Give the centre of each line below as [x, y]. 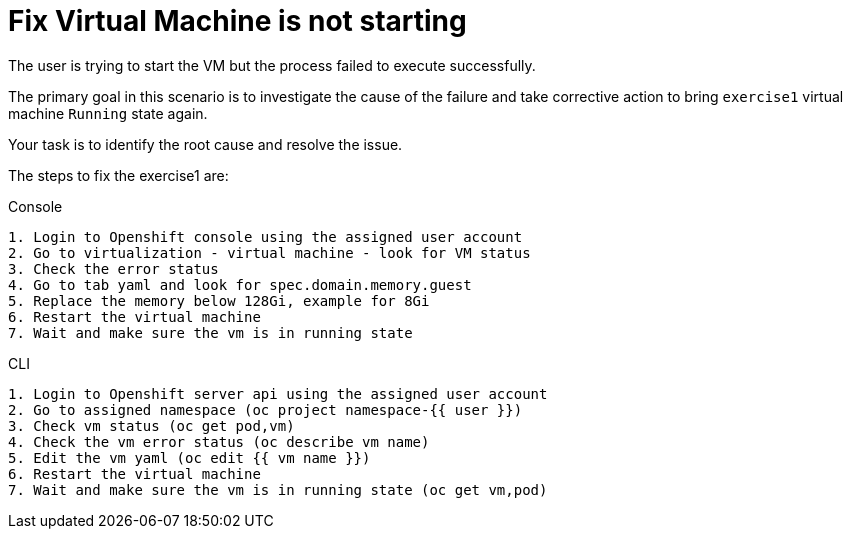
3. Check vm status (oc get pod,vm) [151, 425]
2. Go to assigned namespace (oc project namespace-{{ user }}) [265, 409]
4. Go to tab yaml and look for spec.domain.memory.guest [240, 284]
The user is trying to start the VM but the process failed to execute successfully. [272, 65]
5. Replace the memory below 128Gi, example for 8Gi [219, 300]
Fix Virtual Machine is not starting [237, 21]
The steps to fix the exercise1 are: [118, 175]
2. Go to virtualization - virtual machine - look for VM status [269, 252]
